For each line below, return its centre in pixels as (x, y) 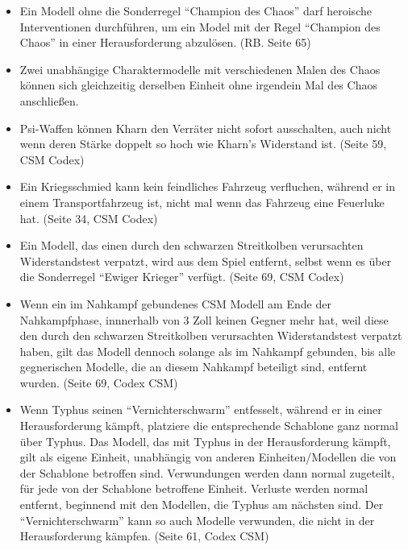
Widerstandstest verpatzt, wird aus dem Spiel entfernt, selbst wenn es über (206, 261)
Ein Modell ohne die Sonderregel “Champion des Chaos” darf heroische (196, 10)
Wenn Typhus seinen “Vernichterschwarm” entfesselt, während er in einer (201, 409)
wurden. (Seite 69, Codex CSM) (99, 382)
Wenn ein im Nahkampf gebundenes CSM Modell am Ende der (175, 303)
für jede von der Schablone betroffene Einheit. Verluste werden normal (194, 488)
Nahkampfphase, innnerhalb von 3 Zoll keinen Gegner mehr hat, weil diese (204, 319)
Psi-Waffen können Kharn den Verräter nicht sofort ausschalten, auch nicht (206, 128)
